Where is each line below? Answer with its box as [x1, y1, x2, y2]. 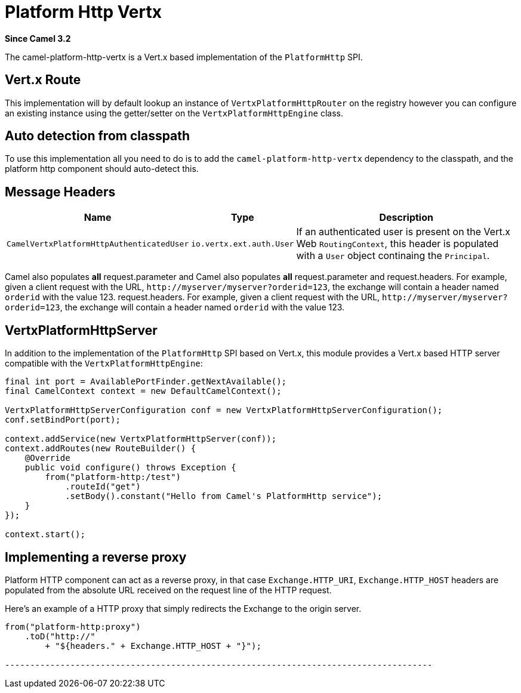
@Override [24, 453, 70, 463]
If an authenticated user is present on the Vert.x [296, 226, 511, 238]
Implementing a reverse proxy [5, 549, 187, 565]
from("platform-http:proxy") [5, 621, 141, 632]
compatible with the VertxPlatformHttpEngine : [5, 358, 203, 369]
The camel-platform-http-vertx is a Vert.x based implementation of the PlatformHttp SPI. [5, 51, 363, 62]
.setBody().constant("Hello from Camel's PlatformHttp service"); [65, 491, 383, 501]
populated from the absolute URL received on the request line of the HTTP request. [5, 584, 332, 595]
